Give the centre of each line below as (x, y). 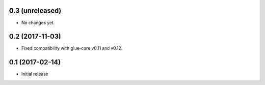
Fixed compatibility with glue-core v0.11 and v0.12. (72, 48)
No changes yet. (38, 23)
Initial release (35, 74)
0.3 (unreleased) (35, 11)
